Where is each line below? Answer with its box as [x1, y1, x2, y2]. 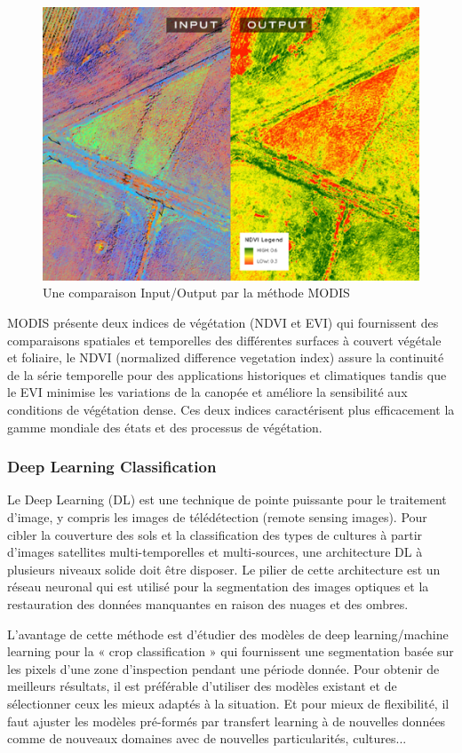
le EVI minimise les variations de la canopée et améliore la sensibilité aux [7, 383, 408, 401]
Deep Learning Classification [7, 456, 217, 478]
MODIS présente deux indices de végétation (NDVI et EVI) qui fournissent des [7, 313, 439, 332]
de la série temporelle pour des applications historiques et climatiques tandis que [7, 365, 447, 384]
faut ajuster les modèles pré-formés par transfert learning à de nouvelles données [7, 711, 446, 730]
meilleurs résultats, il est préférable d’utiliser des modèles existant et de [7, 677, 397, 695]
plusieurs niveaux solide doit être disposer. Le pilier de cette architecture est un [7, 559, 441, 578]
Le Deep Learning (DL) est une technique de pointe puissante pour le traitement [7, 490, 447, 509]
